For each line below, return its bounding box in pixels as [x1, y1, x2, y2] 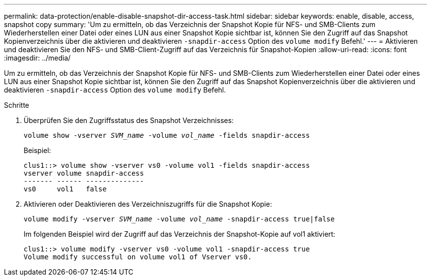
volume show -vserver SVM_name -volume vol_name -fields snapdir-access [24, 131, 310, 139]
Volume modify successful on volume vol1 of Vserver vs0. [24, 253, 252, 261]
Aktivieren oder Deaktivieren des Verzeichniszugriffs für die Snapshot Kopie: [24, 200, 272, 208]
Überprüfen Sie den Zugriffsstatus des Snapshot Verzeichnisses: [24, 116, 234, 124]
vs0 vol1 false [24, 185, 107, 193]
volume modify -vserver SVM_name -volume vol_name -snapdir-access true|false [24, 215, 335, 223]
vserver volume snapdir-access [24, 169, 144, 177]
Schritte [4, 101, 30, 109]
